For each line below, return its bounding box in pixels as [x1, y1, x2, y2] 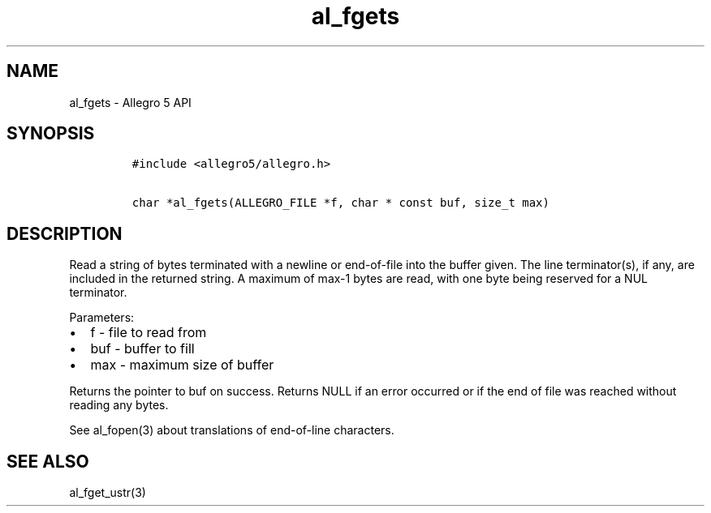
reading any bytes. [69, 398, 169, 413]
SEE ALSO [6, 451, 89, 472]
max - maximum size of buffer [90, 357, 274, 374]
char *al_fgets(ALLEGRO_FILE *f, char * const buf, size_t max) [131, 196, 549, 210]
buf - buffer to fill [90, 340, 195, 357]
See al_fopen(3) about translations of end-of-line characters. [69, 423, 394, 438]
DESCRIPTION [6, 223, 123, 244]
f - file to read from [90, 324, 207, 341]
